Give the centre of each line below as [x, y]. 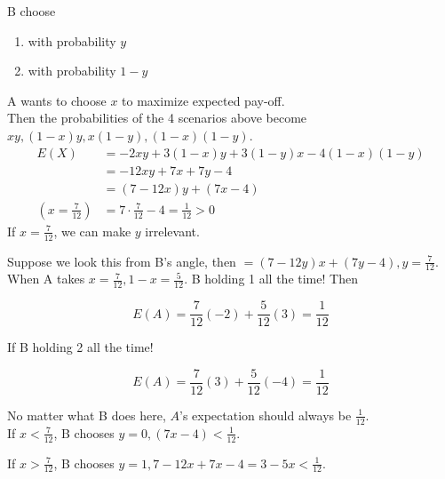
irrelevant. [172, 231]
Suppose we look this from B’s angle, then [122, 261]
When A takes [46, 279]
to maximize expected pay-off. [203, 100]
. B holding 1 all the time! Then [271, 279]
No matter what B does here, [87, 415]
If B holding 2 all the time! [80, 347]
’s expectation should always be [265, 415]
